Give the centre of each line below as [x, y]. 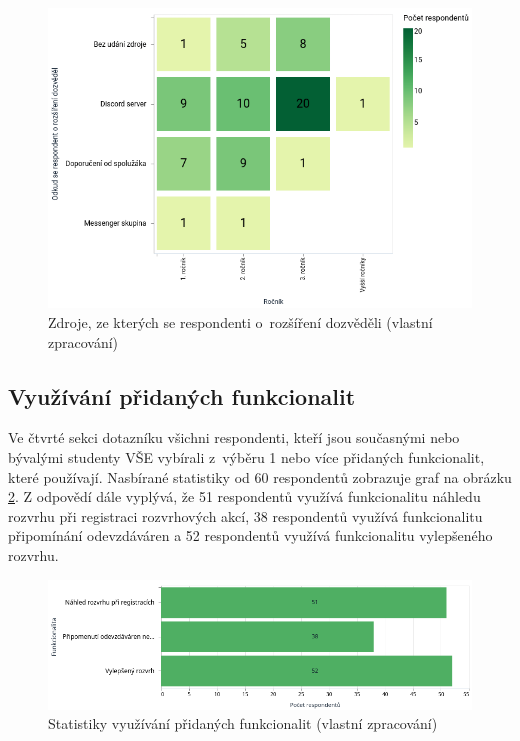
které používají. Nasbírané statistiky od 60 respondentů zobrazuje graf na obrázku [260, 476]
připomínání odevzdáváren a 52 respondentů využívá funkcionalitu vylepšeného [250, 535]
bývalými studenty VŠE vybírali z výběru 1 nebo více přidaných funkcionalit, [246, 456]
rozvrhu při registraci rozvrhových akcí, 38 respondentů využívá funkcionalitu [245, 515]
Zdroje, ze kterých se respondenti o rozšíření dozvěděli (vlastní [240, 321]
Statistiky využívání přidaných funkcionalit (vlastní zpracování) [243, 723]
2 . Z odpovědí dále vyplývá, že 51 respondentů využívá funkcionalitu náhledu [244, 496]
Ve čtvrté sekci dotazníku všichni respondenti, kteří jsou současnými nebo [234, 437]
